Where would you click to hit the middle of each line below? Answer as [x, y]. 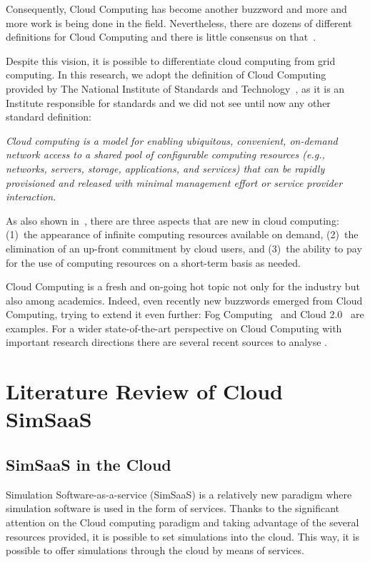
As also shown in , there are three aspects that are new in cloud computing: [172, 220]
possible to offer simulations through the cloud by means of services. [155, 550]
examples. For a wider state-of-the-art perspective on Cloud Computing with [174, 328]
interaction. [31, 196]
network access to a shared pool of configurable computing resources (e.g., [165, 154]
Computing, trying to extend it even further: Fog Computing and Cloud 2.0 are [185, 314]
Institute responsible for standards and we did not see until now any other [168, 102]
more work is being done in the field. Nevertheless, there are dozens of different [179, 22]
